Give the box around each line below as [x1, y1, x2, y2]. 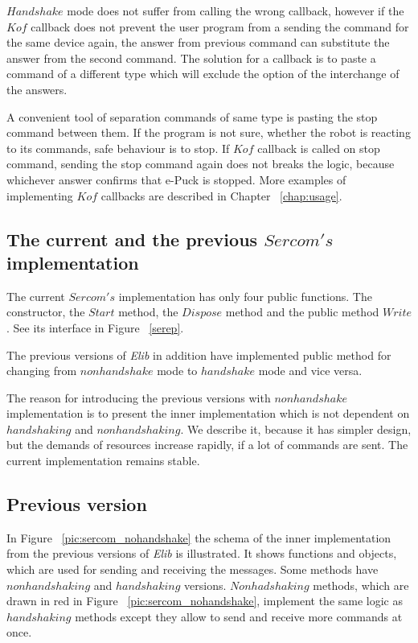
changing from [6, 362, 77, 379]
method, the [118, 303, 178, 320]
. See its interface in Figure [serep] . [6, 319, 184, 336]
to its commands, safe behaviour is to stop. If [6, 139, 230, 156]
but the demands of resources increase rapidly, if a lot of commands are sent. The [6, 436, 408, 453]
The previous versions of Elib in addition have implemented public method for [6, 346, 391, 363]
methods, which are [313, 576, 409, 593]
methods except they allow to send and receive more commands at [75, 608, 403, 624]
